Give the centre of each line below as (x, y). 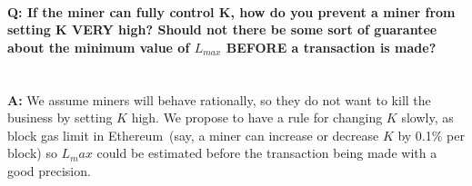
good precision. (49, 170)
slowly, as (427, 117)
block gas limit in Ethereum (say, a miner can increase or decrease (193, 135)
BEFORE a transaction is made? (331, 47)
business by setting (60, 117)
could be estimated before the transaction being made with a (267, 153)
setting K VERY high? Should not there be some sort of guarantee (222, 29)
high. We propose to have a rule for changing (257, 117)
